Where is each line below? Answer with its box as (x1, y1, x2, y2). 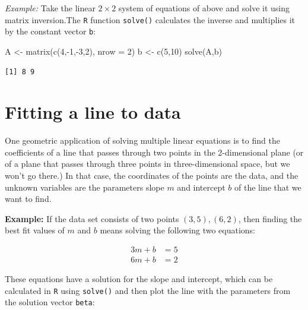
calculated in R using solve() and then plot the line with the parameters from (5, 284, 291, 296)
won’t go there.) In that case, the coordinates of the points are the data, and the (5, 169, 299, 181)
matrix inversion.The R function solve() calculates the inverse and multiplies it (5, 13, 296, 26)
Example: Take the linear (5, 2, 96, 14)
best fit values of (5, 224, 65, 236)
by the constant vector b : (5, 25, 96, 37)
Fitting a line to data (5, 100, 181, 124)
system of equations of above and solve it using (118, 2, 290, 14)
